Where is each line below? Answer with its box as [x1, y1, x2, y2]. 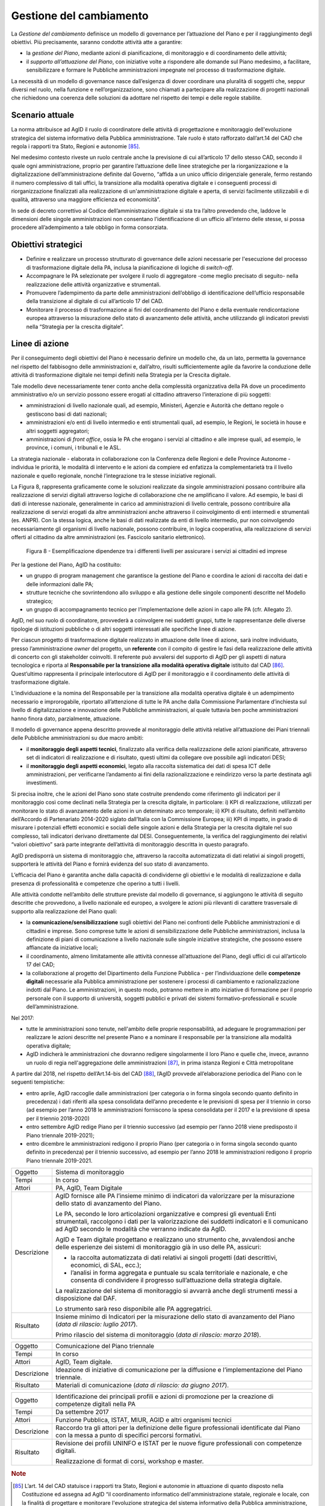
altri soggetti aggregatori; [26, 427, 90, 434]
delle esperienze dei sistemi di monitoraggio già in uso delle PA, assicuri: [55, 1243, 262, 1251]
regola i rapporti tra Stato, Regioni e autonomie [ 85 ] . [11, 142, 141, 150]
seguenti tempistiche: [11, 1078, 65, 1086]
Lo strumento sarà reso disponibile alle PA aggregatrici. [55, 1305, 212, 1313]
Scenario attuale [11, 110, 75, 120]
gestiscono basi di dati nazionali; [26, 410, 108, 417]
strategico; [26, 597, 54, 605]
